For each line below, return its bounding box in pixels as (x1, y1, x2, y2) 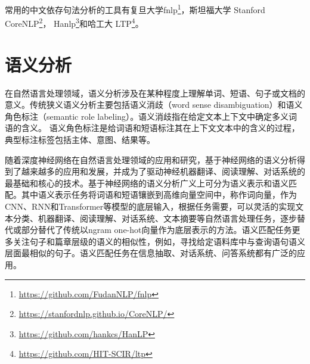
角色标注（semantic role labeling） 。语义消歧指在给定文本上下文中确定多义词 (5, 110, 297, 122)
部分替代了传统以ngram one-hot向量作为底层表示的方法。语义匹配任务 (21, 223, 292, 236)
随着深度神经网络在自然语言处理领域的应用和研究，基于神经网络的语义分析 (5, 153, 297, 166)
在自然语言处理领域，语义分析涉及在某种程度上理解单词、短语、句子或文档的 (5, 86, 305, 99)
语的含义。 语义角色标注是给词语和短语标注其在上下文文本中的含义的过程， (5, 122, 300, 134)
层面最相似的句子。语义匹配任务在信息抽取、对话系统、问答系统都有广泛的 (5, 247, 297, 259)
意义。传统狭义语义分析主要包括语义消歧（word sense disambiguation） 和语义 (5, 98, 303, 111)
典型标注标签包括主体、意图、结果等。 (5, 133, 155, 145)
